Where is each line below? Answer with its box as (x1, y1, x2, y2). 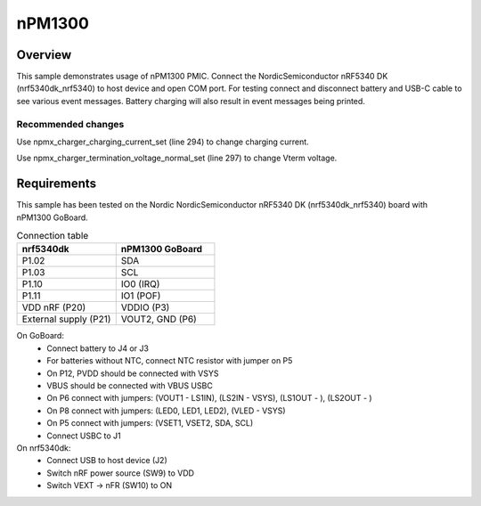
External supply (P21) (21, 313, 111, 325)
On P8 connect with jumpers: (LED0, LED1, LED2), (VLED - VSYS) (46, 405, 286, 416)
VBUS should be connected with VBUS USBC (46, 380, 213, 391)
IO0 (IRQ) (120, 278, 160, 290)
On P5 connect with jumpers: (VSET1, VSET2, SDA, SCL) (46, 418, 254, 428)
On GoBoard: (16, 331, 64, 341)
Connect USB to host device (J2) (46, 455, 168, 466)
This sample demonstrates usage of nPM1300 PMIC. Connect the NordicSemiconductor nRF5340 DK (16, 71, 388, 82)
